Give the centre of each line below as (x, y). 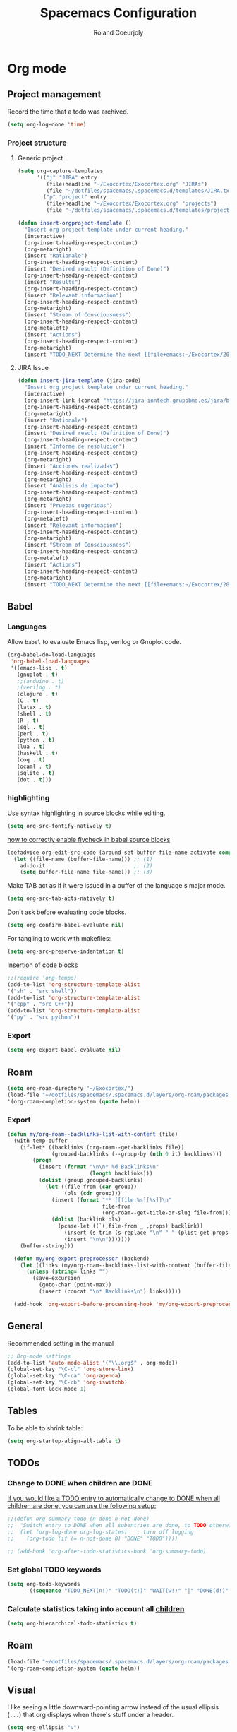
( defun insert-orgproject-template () (74, 223)
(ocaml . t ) (34, 766)
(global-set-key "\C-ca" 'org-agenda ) (64, 1376)
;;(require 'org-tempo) (42, 978)
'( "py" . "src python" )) (44, 1018)
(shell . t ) (34, 714)
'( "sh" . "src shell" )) (42, 991)
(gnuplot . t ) (37, 675)
